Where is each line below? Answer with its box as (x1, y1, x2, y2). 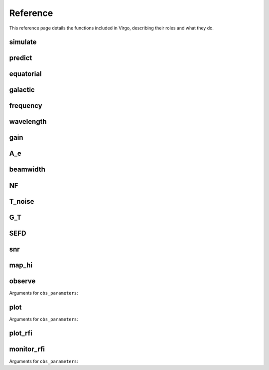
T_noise (9, 197, 34, 206)
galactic (9, 85, 35, 94)
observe (9, 277, 36, 285)
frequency (9, 101, 42, 110)
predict (9, 54, 32, 62)
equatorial (9, 70, 42, 78)
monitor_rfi (9, 345, 45, 354)
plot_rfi (9, 329, 32, 338)
